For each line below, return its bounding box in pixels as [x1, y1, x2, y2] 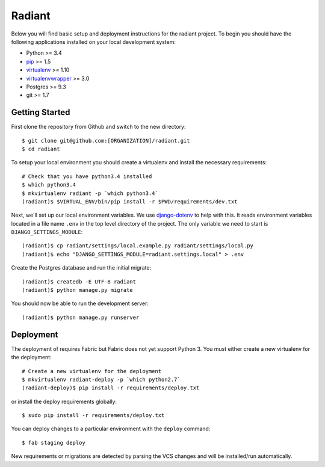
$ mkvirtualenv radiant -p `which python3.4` [22, 190, 159, 197]
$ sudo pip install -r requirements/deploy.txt [22, 412, 165, 419]
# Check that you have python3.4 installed [22, 173, 152, 180]
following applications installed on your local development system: [11, 38, 176, 45]
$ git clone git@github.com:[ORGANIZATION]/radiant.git [22, 137, 190, 144]
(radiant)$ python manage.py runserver [22, 314, 140, 321]
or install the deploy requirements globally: [11, 398, 117, 405]
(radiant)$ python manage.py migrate [22, 286, 134, 294]
